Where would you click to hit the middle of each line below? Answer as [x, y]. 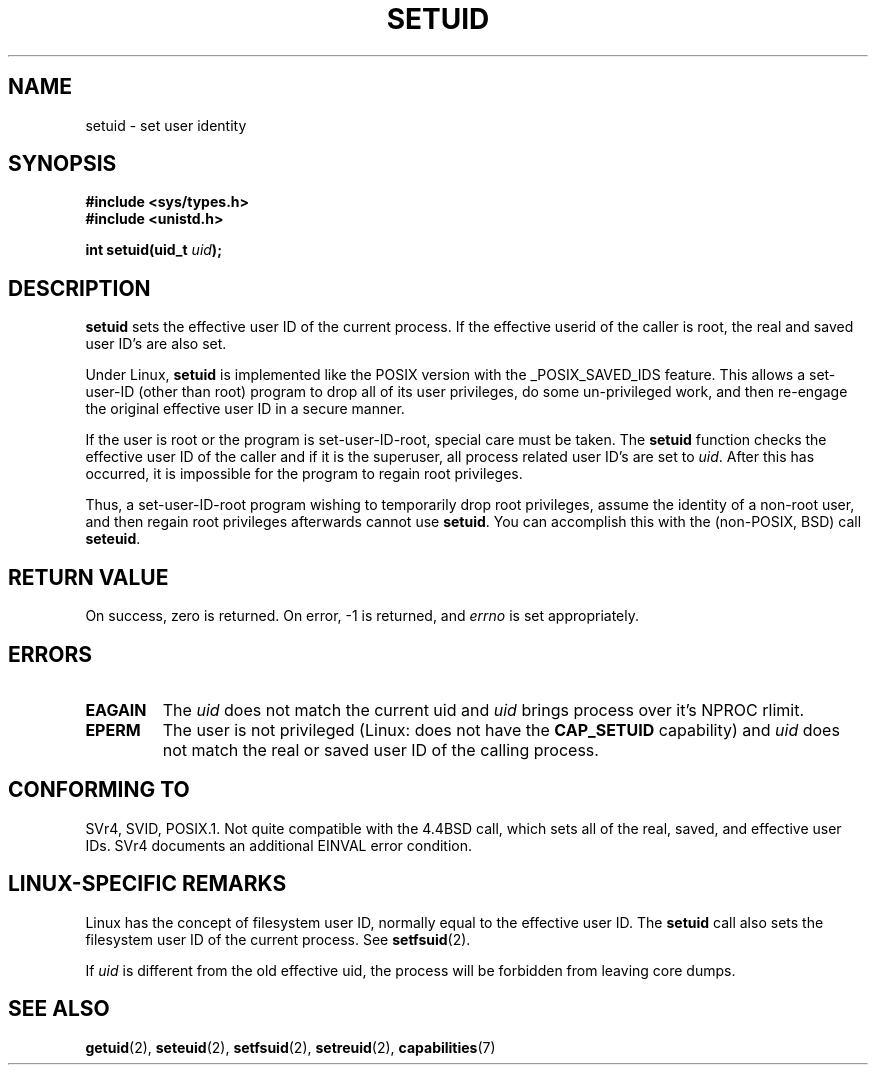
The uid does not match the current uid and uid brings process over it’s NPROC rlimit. [483, 709]
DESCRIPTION [79, 288]
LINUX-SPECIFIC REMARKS [147, 884]
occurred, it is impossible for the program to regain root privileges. [304, 474]
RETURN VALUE [88, 577]
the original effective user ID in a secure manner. [245, 409]
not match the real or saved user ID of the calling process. [380, 749]
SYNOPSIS [62, 164]
